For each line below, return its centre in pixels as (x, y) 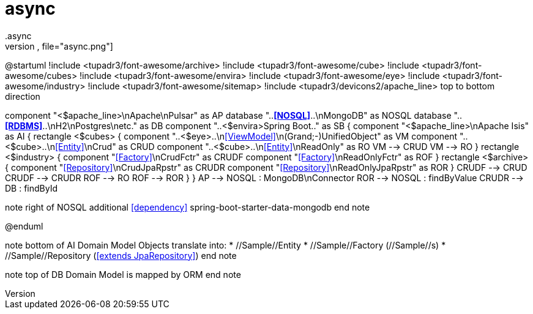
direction (23, 96)
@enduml (24, 226)
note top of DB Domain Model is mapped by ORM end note (123, 274)
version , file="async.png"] (59, 46)
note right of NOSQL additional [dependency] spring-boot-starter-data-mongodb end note (188, 207)
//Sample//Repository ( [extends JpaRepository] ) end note (121, 255)
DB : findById (32, 188)
